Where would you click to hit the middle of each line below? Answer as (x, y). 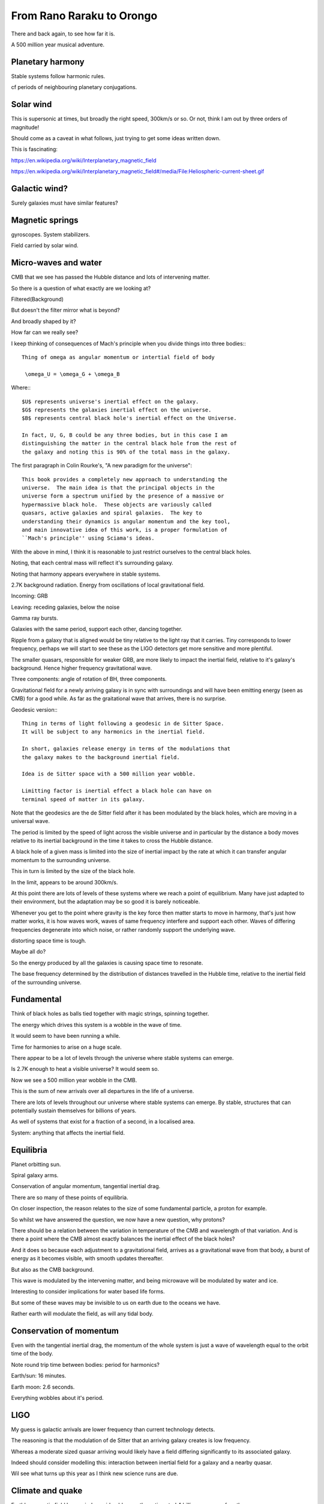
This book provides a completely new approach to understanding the (124, 479)
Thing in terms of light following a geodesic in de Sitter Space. (123, 723)
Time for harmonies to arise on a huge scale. (67, 1047)
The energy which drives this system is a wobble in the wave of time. (97, 1025)
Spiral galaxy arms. (35, 1176)
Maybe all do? (28, 952)
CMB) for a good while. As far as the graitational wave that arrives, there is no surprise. (119, 698)
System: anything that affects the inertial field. (68, 1133)
